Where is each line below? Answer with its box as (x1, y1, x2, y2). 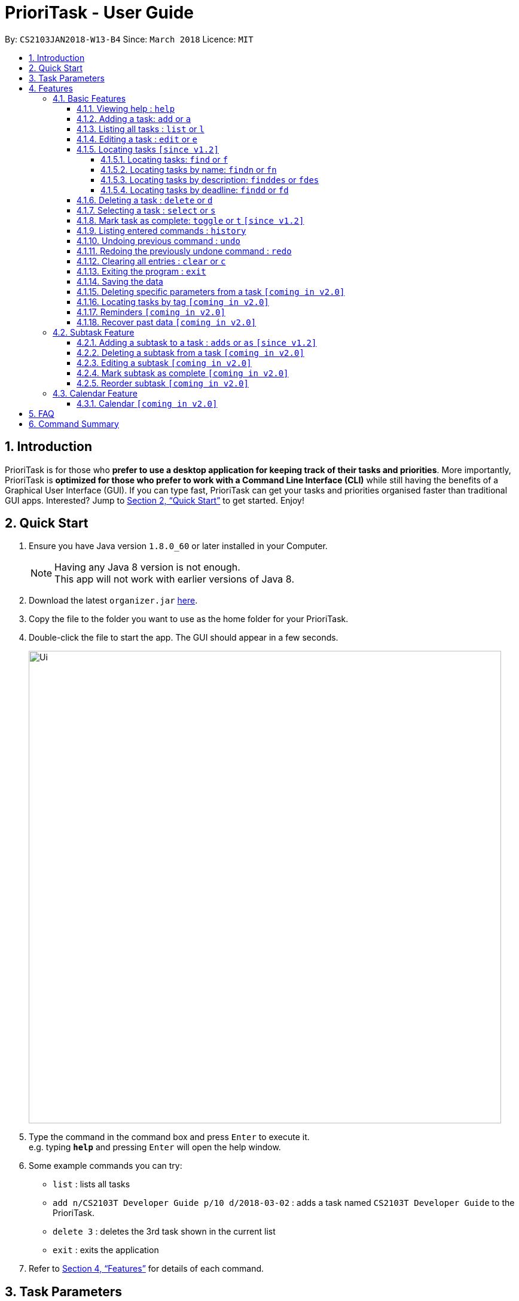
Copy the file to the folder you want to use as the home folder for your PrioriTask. (29, 614, 349, 624)
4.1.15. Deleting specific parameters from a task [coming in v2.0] (77, 286, 345, 297)
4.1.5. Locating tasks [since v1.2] (77, 144, 219, 154)
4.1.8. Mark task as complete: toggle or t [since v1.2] (77, 215, 304, 226)
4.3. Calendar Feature (53, 388, 138, 398)
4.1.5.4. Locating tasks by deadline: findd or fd (100, 184, 289, 195)
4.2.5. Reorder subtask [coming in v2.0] (77, 377, 249, 388)
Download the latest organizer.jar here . (29, 595, 198, 606)
